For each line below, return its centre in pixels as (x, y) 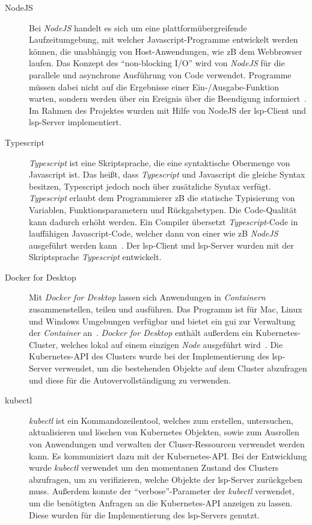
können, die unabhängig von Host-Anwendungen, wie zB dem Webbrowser (166, 51)
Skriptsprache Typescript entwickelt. (95, 257)
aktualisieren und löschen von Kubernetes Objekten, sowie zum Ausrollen (164, 432)
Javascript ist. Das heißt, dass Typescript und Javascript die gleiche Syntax (167, 174)
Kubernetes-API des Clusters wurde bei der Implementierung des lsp (156, 356)
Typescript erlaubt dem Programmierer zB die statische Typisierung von (162, 198)
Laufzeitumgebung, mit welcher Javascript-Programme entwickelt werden (164, 39)
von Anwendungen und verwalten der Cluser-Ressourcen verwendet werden (167, 444)
